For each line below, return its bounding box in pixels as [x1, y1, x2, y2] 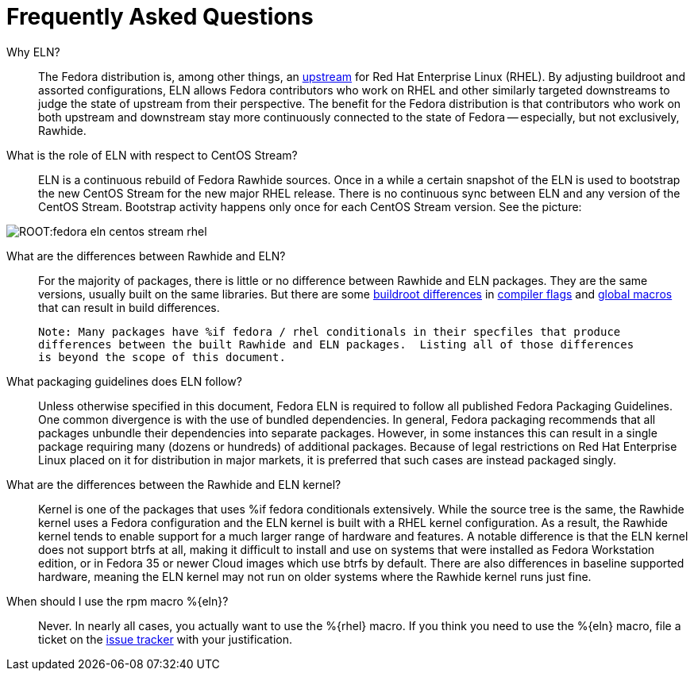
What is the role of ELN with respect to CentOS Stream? [6, 148, 298, 162]
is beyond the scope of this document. [38, 350, 286, 364]
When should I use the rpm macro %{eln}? [6, 594, 229, 608]
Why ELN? [6, 44, 60, 59]
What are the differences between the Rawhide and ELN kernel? [6, 477, 341, 491]
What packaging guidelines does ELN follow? [6, 374, 242, 388]
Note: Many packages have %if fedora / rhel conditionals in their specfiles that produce [38, 325, 621, 338]
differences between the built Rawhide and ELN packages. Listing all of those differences [38, 337, 634, 351]
